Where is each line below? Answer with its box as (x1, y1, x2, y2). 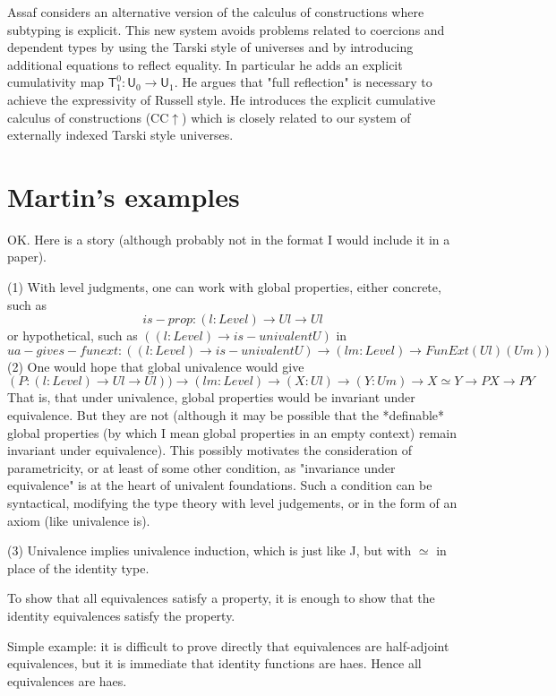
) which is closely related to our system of (182, 107, 411, 126)
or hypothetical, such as (7, 326, 138, 345)
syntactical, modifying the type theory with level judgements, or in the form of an (7, 494, 458, 511)
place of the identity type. (7, 558, 150, 577)
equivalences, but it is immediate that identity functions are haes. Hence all (7, 654, 422, 673)
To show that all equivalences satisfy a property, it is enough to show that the (7, 589, 435, 607)
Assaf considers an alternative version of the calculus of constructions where (7, 3, 424, 21)
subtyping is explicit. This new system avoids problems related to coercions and (7, 20, 445, 39)
